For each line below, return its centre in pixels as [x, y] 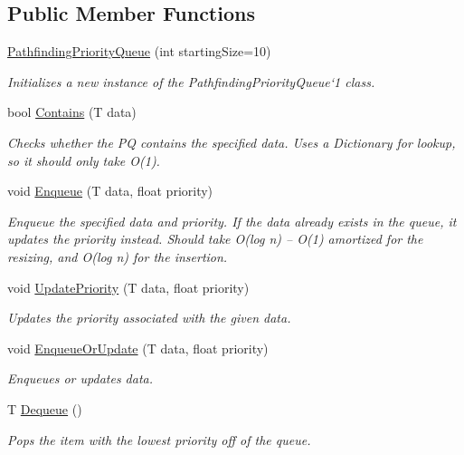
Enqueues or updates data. [80, 378]
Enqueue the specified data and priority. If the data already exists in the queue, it [232, 221]
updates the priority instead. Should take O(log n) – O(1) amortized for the [215, 239]
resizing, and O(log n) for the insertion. [118, 256]
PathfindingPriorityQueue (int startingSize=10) [139, 51]
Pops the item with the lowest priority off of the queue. [159, 439]
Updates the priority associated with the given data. [149, 318]
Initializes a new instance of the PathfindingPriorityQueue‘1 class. [191, 81]
